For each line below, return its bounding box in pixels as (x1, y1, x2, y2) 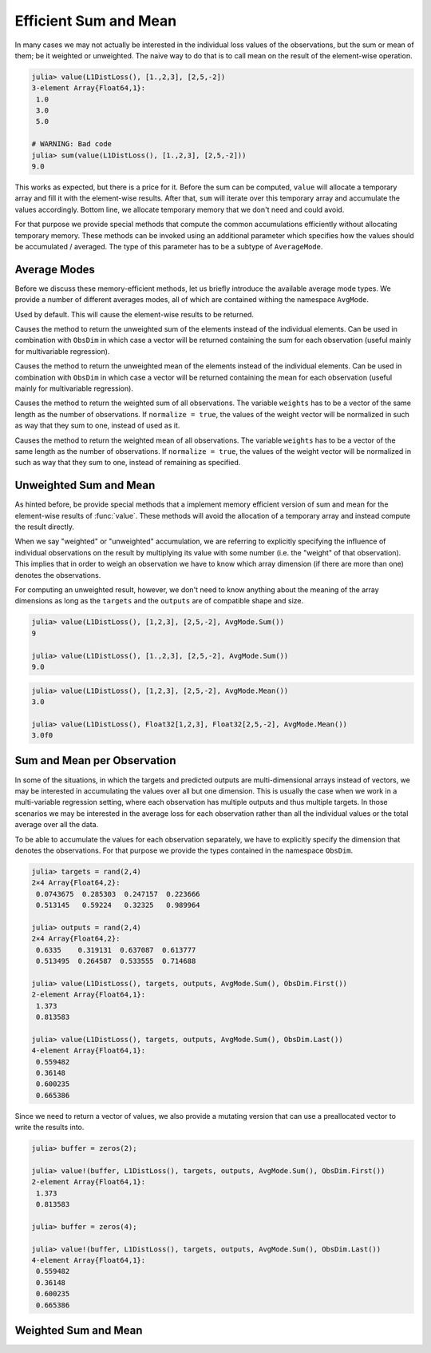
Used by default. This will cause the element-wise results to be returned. (14, 309, 255, 319)
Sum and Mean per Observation (14, 754, 176, 767)
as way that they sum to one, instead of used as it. (14, 420, 180, 431)
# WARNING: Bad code (31, 140, 112, 149)
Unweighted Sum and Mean (14, 479, 156, 492)
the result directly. (14, 522, 75, 531)
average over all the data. (14, 820, 99, 830)
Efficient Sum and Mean (14, 12, 177, 30)
